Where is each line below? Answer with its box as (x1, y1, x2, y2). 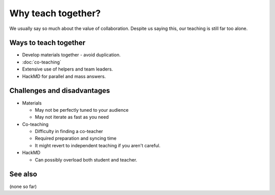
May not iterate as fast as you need (35, 114, 109, 120)
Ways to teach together (9, 39, 86, 47)
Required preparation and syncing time (35, 135, 117, 142)
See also (9, 170, 38, 179)
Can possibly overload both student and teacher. (35, 156, 137, 162)
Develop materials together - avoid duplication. (22, 52, 121, 58)
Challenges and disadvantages (9, 86, 111, 95)
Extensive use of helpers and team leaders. (22, 66, 113, 72)
